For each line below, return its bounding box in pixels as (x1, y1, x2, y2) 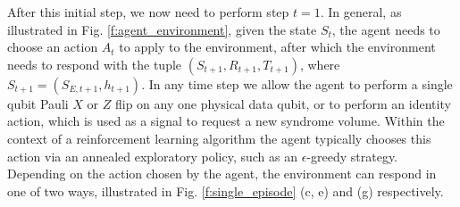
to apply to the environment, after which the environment (119, 37, 436, 56)
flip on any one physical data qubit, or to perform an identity (114, 94, 451, 112)
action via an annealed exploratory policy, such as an (7, 146, 297, 165)
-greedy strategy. (306, 146, 397, 165)
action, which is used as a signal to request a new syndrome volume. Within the (7, 112, 445, 130)
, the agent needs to (331, 20, 440, 38)
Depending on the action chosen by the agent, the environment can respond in (7, 164, 437, 183)
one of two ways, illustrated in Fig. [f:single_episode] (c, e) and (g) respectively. (7, 181, 444, 200)
